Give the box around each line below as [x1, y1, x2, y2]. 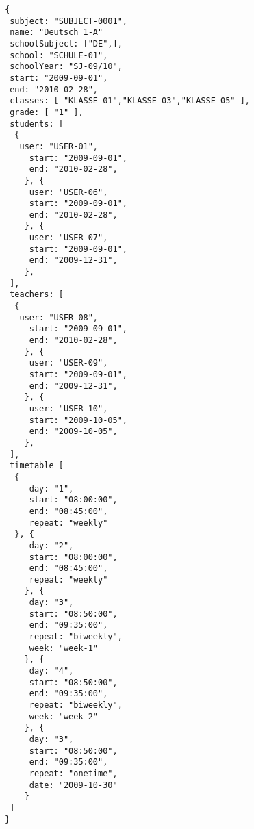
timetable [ [10, 461, 64, 471]
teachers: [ [10, 290, 64, 300]
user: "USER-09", [29, 358, 108, 368]
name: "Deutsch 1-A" [10, 27, 103, 38]
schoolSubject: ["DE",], [10, 38, 123, 49]
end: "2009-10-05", [29, 426, 118, 437]
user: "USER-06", [29, 187, 108, 197]
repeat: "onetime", [29, 768, 118, 778]
